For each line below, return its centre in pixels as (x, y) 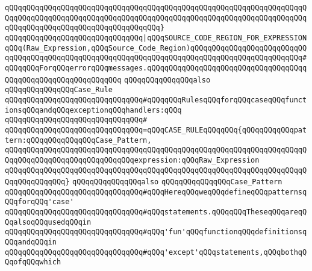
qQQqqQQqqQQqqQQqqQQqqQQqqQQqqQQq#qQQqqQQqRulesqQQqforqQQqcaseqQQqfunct (156, 100)
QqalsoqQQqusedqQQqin (48, 222)
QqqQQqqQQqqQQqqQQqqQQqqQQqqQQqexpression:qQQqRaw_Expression (132, 160)
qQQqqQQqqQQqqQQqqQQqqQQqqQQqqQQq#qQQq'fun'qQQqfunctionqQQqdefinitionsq (156, 232)
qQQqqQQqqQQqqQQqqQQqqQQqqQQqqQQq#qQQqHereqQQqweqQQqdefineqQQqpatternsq (156, 192)
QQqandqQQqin (31, 242)
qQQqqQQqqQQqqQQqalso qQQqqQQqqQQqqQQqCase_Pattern (177, 182)
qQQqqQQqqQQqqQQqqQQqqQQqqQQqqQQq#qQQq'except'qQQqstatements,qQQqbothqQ (156, 252)
